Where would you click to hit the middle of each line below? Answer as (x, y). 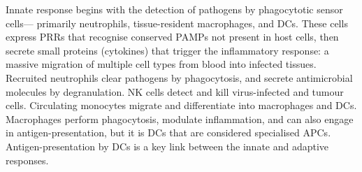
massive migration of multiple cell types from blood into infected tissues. (161, 64)
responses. (27, 160)
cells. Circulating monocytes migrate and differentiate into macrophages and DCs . (181, 105)
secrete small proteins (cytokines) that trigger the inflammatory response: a (167, 50)
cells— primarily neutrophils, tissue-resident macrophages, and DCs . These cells (177, 23)
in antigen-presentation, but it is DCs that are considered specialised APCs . (168, 132)
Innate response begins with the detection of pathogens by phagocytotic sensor (174, 9)
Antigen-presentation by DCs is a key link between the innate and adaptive (167, 146)
